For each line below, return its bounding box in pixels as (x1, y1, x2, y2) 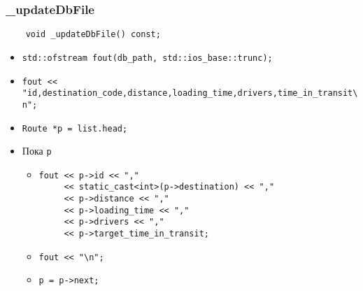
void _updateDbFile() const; (25, 29, 161, 40)
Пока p (22, 143, 52, 158)
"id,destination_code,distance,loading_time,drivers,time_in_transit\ (22, 88, 358, 99)
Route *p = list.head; (22, 123, 128, 134)
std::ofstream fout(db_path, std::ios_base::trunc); (22, 52, 273, 63)
